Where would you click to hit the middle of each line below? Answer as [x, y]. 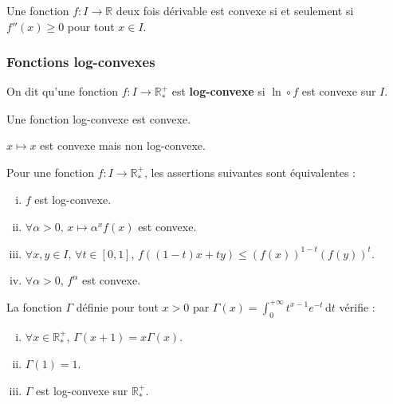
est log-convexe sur [82, 390]
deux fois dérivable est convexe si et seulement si [235, 10]
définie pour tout [117, 306]
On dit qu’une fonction [63, 91]
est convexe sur [339, 91]
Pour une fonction [50, 173]
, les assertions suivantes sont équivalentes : [250, 173]
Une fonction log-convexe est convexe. [99, 118]
